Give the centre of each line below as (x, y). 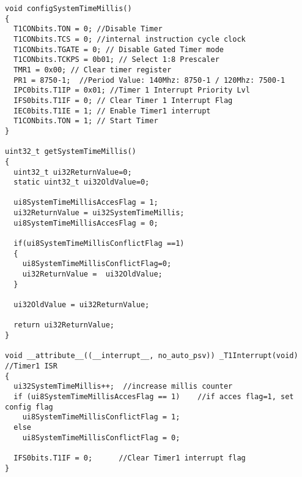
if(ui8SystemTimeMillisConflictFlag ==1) (99, 244)
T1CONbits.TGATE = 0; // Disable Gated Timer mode (119, 49)
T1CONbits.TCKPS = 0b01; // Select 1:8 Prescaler (116, 60)
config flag (29, 407)
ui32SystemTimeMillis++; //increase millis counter (123, 387)
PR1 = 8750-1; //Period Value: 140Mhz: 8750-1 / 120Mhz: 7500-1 (149, 80)
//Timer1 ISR (31, 366)
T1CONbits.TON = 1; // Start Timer (86, 121)
